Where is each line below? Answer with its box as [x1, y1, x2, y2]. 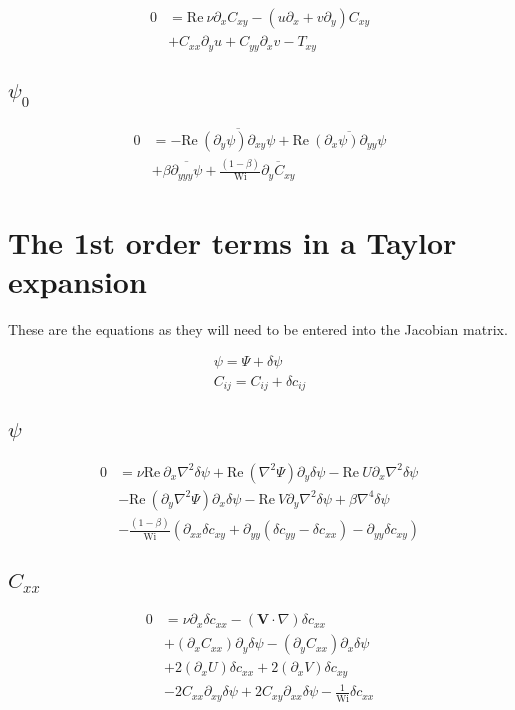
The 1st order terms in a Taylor [8, 221, 457, 262]
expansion [8, 260, 147, 301]
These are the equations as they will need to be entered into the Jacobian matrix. [8, 318, 508, 339]
